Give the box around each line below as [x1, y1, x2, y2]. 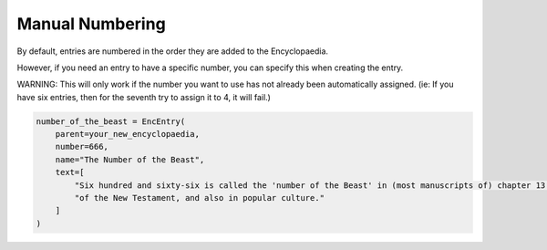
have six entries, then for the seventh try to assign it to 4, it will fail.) [16, 91, 271, 102]
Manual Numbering [16, 14, 166, 34]
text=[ [55, 167, 85, 178]
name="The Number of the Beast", [55, 154, 205, 164]
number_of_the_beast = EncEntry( [36, 116, 186, 127]
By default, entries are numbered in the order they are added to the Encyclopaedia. [16, 46, 328, 57]
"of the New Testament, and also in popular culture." [74, 193, 325, 203]
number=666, [55, 141, 109, 152]
